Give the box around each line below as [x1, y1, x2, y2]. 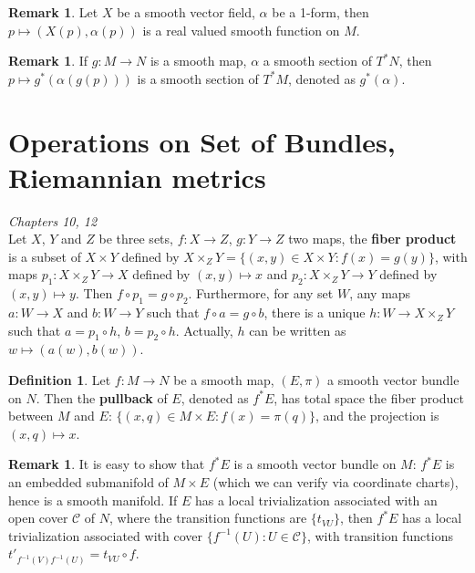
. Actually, [175, 320, 233, 339]
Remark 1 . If [8, 51, 88, 70]
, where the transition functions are [109, 508, 307, 527]
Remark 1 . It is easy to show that [8, 454, 205, 474]
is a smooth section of [137, 68, 259, 88]
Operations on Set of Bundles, [8, 122, 396, 160]
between [8, 406, 54, 425]
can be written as [249, 320, 346, 339]
